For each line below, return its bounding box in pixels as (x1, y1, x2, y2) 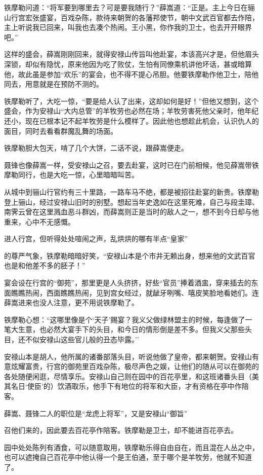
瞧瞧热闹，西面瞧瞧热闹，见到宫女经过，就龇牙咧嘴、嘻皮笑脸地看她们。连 (11, 287, 259, 298)
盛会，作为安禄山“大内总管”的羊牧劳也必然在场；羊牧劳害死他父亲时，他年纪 (4, 105, 259, 116)
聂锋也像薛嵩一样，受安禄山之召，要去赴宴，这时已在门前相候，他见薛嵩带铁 (4, 159, 259, 170)
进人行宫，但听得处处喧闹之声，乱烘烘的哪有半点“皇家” (4, 233, 188, 244)
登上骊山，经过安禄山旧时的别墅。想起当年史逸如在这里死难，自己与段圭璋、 (4, 196, 259, 207)
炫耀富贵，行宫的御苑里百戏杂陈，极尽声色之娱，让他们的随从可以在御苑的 (11, 361, 259, 372)
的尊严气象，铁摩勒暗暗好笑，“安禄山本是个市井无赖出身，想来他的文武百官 (4, 250, 255, 261)
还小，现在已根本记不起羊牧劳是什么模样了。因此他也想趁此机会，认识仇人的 (4, 115, 259, 126)
